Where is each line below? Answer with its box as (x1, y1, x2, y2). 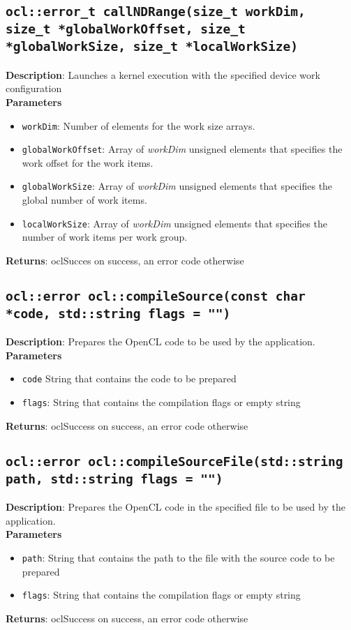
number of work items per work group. (22, 230, 188, 244)
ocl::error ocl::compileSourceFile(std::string (6, 453, 343, 469)
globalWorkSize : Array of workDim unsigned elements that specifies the (22, 179, 333, 193)
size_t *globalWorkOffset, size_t (6, 22, 246, 37)
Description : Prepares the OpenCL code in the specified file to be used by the (6, 500, 345, 514)
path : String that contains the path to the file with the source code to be (22, 550, 335, 564)
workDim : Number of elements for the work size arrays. (22, 118, 255, 133)
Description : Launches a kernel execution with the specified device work (6, 67, 320, 82)
